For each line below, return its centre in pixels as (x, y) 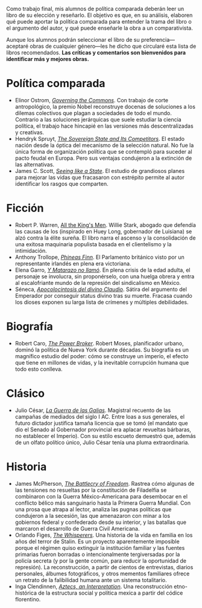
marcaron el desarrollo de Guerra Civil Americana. (77, 528)
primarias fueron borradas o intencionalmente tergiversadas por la (97, 554)
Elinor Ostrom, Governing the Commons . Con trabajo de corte (92, 100)
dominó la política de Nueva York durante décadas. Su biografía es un (102, 350)
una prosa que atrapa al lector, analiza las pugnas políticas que (93, 509)
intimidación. (31, 250)
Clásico (26, 393)
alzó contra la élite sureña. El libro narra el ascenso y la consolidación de (105, 238)
